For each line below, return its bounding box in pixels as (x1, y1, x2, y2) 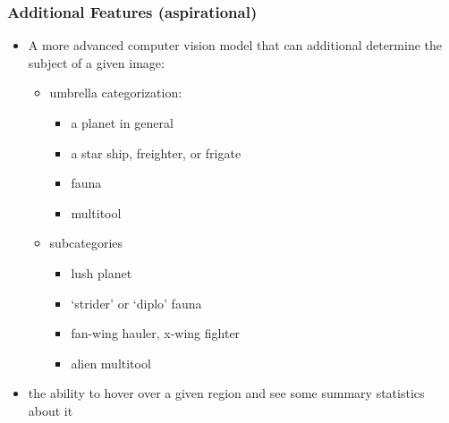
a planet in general (71, 114, 174, 131)
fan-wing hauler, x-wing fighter (71, 324, 241, 343)
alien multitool (71, 353, 151, 372)
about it (28, 401, 73, 419)
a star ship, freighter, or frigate (71, 143, 241, 162)
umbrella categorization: (49, 83, 182, 102)
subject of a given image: (28, 53, 165, 72)
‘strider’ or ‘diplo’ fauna (71, 293, 202, 312)
